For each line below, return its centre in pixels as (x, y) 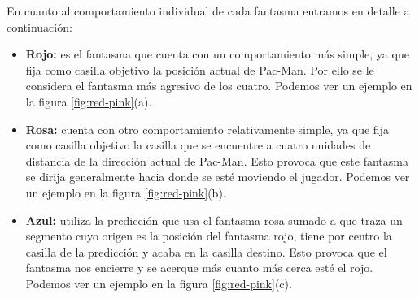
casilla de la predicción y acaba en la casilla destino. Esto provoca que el (206, 251)
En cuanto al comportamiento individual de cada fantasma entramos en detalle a (208, 11)
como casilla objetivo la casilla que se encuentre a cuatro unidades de (198, 145)
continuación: (39, 26)
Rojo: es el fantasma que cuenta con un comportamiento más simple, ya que (217, 54)
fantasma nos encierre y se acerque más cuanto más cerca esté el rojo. (199, 268)
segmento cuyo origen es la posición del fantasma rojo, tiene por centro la (209, 236)
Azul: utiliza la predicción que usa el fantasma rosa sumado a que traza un (214, 220)
